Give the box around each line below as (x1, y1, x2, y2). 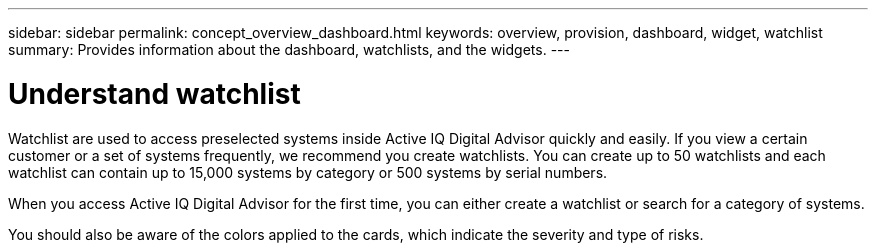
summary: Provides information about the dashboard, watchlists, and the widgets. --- (8, 41, 570, 58)
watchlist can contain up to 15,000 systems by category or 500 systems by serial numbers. (8, 163, 608, 181)
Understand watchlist (8, 76, 301, 111)
